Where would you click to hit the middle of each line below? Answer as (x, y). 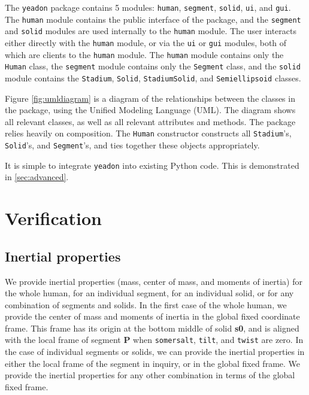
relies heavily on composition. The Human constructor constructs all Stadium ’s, (148, 133)
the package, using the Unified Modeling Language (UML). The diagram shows (150, 110)
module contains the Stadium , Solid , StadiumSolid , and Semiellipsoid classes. (153, 78)
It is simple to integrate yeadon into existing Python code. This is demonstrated (152, 165)
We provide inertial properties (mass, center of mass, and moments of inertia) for (154, 281)
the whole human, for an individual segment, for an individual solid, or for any (149, 293)
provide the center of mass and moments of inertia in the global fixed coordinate (152, 316)
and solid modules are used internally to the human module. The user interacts (151, 31)
